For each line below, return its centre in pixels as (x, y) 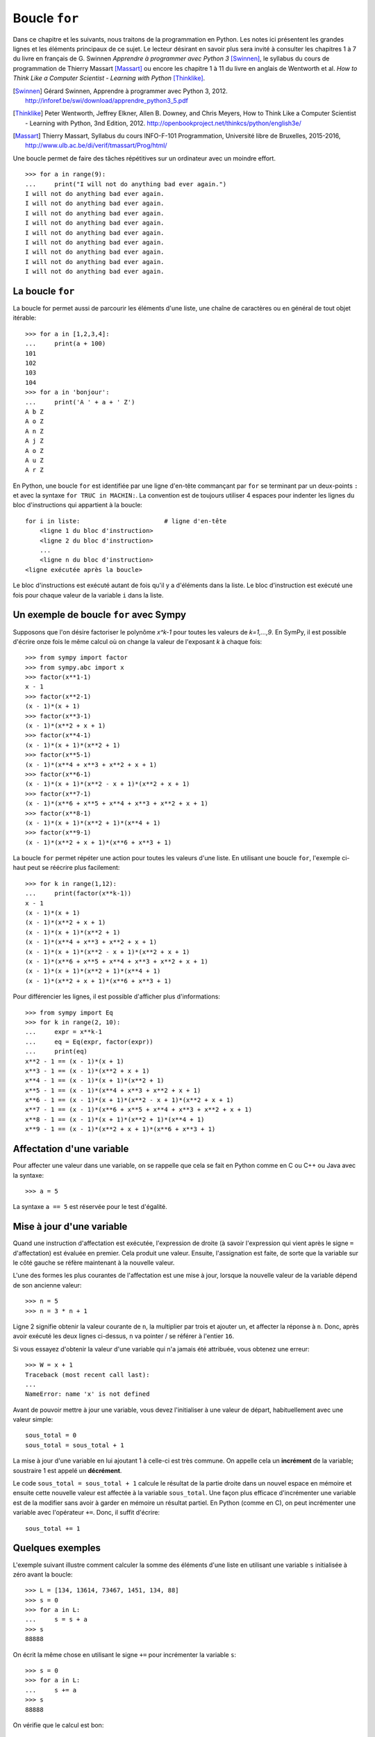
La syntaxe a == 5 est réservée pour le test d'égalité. (90, 1207)
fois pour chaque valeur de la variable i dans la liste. (88, 595)
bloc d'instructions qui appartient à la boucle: (77, 505)
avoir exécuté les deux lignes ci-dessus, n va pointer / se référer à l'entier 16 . (124, 1336)
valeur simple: (33, 1419)
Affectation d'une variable (71, 1149)
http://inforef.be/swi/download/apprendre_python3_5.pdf (107, 100)
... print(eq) (57, 1052)
